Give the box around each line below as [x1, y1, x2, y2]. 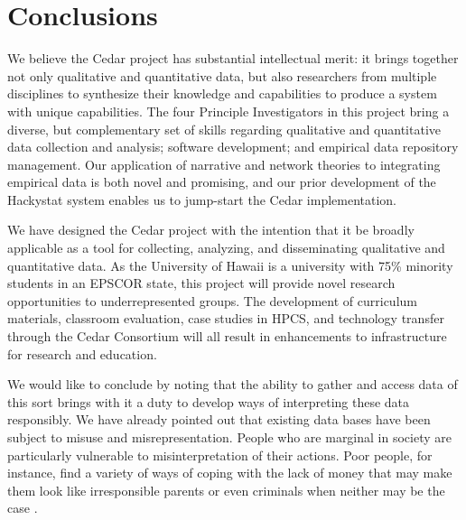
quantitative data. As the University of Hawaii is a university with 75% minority [7, 255, 453, 274]
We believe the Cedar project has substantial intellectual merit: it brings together [7, 49, 459, 68]
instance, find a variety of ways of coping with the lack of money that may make [7, 463, 452, 482]
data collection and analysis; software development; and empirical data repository [7, 137, 459, 156]
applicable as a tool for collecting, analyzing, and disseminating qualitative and [7, 238, 445, 257]
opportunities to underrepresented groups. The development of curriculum [7, 291, 417, 310]
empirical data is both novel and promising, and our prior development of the [7, 172, 436, 191]
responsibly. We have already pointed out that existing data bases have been [7, 410, 431, 429]
